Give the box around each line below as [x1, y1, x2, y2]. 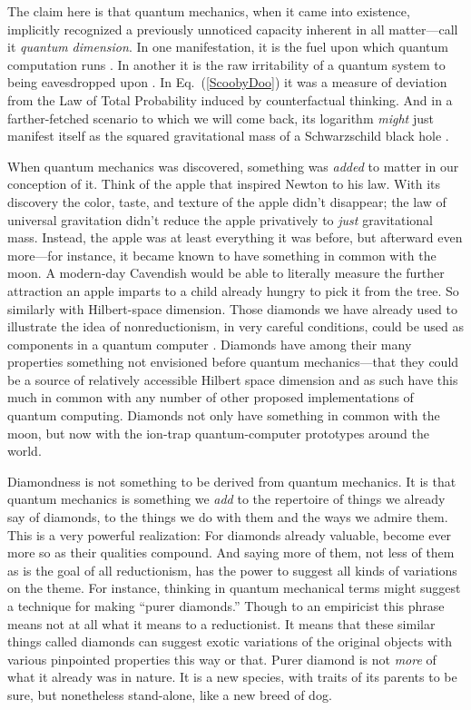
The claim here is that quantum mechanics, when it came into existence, [7, 2, 410, 20]
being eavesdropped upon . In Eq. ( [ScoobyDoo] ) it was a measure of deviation [7, 73, 447, 92]
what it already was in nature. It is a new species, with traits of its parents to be [7, 667, 457, 686]
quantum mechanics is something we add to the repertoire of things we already [7, 489, 446, 508]
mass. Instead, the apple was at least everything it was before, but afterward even [7, 228, 463, 247]
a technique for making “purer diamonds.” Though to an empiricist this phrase [7, 597, 445, 615]
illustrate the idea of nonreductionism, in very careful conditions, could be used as [7, 317, 465, 336]
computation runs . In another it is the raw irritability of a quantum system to [7, 54, 446, 74]
